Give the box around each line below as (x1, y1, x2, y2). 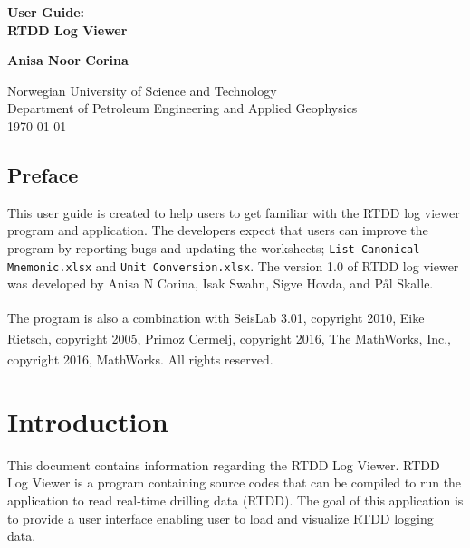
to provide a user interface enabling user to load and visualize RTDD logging (7, 508, 434, 527)
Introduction (7, 402, 168, 439)
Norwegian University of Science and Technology (7, 80, 277, 99)
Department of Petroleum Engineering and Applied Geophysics (7, 99, 358, 118)
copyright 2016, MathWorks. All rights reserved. (7, 350, 273, 369)
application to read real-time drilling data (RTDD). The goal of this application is (7, 490, 464, 509)
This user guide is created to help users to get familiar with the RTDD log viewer (7, 203, 460, 222)
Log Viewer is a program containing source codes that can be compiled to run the (7, 473, 462, 492)
